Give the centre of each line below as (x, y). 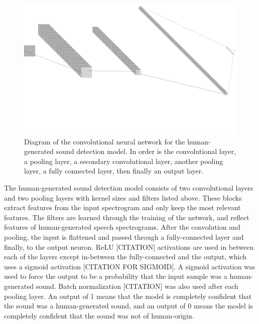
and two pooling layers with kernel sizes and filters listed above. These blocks (123, 197)
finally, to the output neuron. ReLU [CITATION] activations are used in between (129, 247)
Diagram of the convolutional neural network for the (105, 141)
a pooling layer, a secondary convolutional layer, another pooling (124, 161)
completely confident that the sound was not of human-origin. (99, 315)
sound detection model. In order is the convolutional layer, (146, 151)
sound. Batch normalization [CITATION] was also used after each (137, 286)
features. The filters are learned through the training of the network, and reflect (127, 217)
